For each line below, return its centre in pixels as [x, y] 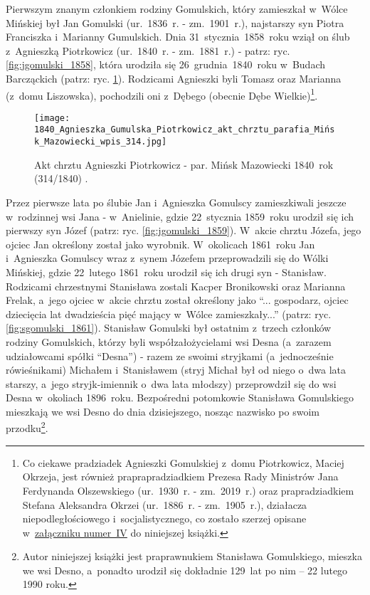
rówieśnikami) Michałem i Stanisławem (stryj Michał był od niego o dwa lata [176, 370]
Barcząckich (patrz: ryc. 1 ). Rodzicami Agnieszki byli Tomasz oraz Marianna [174, 78]
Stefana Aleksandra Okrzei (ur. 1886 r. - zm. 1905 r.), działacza [165, 504]
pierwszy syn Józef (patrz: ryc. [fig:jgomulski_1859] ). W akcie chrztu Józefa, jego [184, 230]
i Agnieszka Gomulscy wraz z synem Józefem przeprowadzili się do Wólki [167, 258]
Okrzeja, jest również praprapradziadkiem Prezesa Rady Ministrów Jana [180, 476]
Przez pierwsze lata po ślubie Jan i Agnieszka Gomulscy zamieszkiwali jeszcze [176, 202]
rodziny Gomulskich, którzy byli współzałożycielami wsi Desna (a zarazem [169, 341]
